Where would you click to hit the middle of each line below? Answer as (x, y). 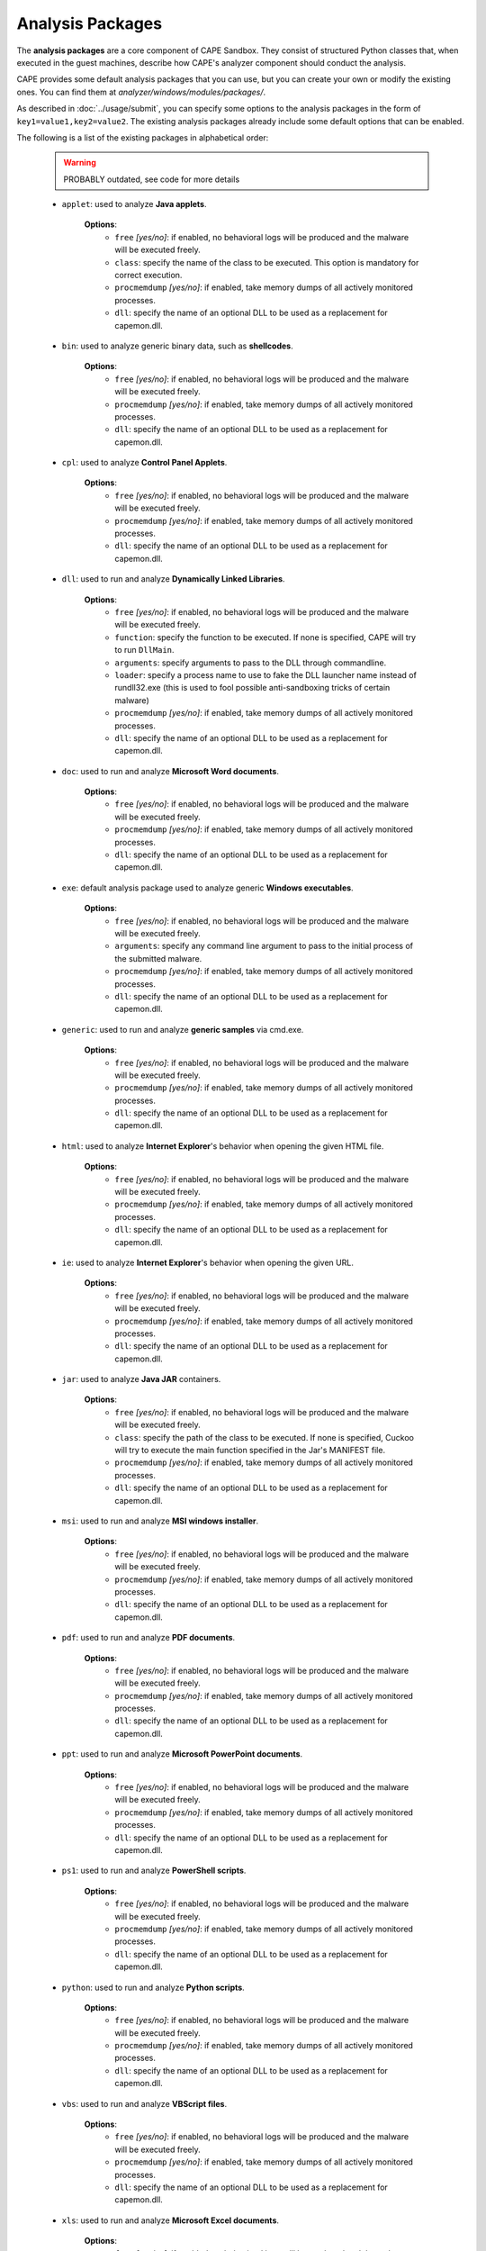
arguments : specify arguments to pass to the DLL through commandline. (251, 663)
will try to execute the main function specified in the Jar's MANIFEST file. (250, 1451)
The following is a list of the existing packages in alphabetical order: (143, 137)
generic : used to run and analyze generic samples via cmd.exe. (183, 1029)
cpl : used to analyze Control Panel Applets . (144, 463)
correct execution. (148, 276)
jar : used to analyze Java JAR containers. (141, 1379)
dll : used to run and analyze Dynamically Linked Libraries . (173, 579)
